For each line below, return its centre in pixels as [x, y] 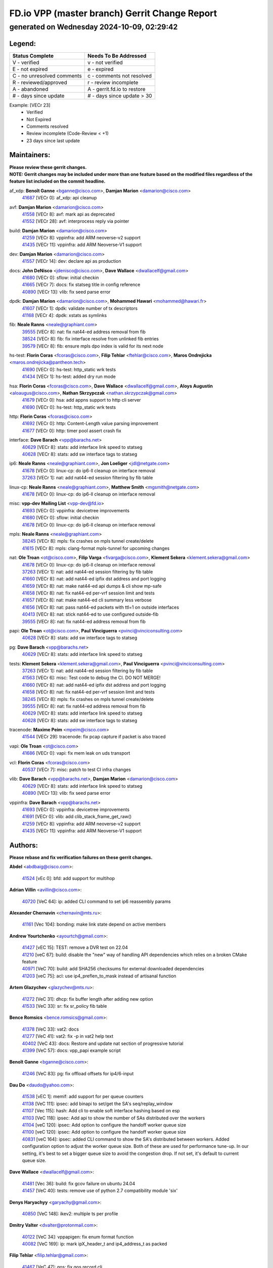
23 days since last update [53, 140]
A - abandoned [30, 89]
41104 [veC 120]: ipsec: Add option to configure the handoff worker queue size [104, 1125]
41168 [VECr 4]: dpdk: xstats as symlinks [64, 315]
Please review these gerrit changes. [48, 167]
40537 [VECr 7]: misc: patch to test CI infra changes [77, 770]
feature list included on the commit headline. [57, 181]
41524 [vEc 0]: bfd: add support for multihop [69, 878]
